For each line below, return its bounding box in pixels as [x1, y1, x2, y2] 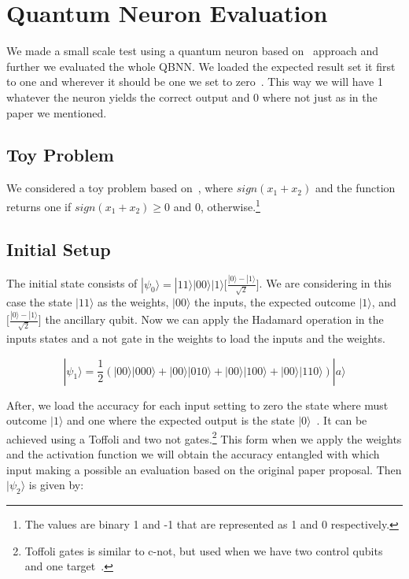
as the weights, [98, 294, 169, 310]
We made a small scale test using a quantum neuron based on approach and [6, 43, 378, 59]
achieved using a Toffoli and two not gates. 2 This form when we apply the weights [6, 428, 402, 447]
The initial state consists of [6, 275, 138, 291]
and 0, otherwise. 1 [173, 195, 260, 214]
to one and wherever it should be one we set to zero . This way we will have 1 [6, 73, 383, 90]
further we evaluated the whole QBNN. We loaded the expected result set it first [6, 58, 396, 74]
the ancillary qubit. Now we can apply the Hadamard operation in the [45, 311, 384, 328]
